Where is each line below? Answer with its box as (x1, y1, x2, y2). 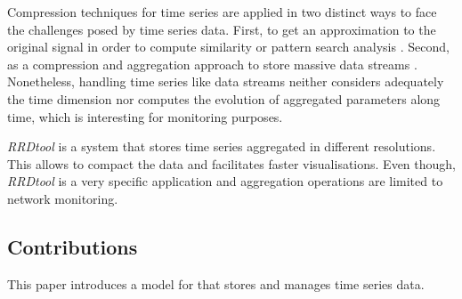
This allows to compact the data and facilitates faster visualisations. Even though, (7, 154, 456, 173)
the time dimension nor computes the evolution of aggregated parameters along (7, 89, 441, 108)
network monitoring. (7, 189, 118, 207)
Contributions (7, 232, 138, 260)
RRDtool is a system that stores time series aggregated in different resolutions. (7, 137, 436, 156)
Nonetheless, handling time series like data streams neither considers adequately (7, 72, 444, 91)
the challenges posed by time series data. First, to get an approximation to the (7, 20, 436, 38)
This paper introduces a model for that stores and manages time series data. (7, 274, 425, 293)
